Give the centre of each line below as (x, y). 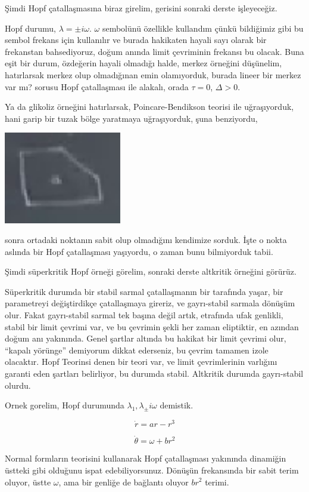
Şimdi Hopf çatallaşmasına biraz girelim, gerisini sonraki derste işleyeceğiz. (141, 8)
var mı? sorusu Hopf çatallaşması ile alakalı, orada (97, 86)
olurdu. (18, 385)
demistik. (177, 405)
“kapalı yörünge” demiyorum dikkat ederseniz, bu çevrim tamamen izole (137, 350)
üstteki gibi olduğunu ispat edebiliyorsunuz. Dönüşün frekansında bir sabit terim (152, 470)
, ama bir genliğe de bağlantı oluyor (124, 482)
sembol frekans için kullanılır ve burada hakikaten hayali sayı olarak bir (136, 40)
